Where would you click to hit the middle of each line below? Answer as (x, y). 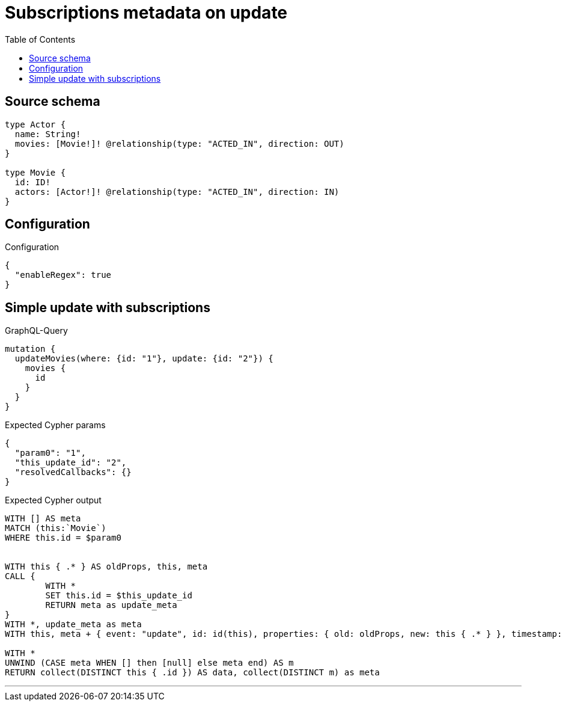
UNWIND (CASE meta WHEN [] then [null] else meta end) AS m (149, 663)
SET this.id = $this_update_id (119, 596)
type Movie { (35, 172)
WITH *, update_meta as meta (73, 625)
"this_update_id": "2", (71, 463)
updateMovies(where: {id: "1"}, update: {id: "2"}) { (144, 359)
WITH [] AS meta (43, 519)
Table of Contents (40, 39)
